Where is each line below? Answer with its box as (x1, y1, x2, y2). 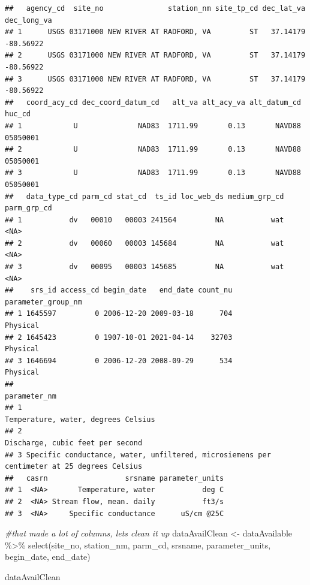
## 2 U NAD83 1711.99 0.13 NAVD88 (5, 145, 301, 154)
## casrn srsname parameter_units (5, 474, 224, 483)
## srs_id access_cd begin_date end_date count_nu (5, 286, 233, 295)
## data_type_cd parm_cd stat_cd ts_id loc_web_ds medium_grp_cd (5, 192, 284, 201)
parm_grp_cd (5, 204, 52, 213)
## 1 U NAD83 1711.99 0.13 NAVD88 (5, 121, 301, 130)
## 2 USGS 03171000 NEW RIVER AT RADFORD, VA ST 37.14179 (5, 51, 306, 60)
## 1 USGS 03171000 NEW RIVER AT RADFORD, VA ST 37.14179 (5, 28, 306, 37)
